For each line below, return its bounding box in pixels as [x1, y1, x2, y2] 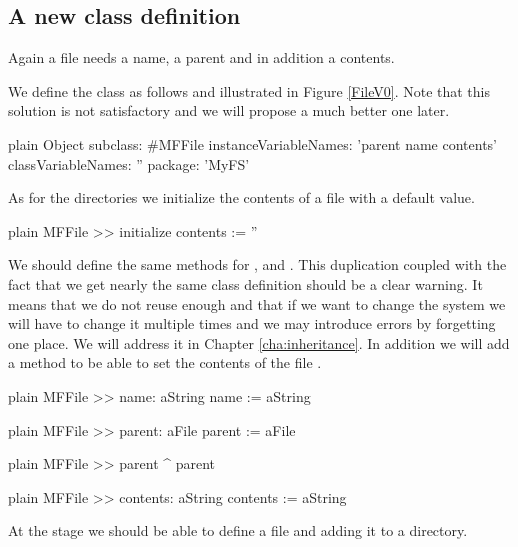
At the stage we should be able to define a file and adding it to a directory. [8, 520, 468, 541]
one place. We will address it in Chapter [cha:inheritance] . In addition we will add [8, 332, 510, 353]
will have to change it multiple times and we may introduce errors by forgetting [8, 313, 496, 334]
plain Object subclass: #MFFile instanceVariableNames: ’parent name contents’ [8, 133, 497, 154]
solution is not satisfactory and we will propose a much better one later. [8, 100, 450, 121]
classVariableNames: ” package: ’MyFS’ [8, 153, 250, 174]
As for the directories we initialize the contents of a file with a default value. [8, 187, 475, 208]
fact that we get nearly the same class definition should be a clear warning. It [8, 273, 483, 294]
